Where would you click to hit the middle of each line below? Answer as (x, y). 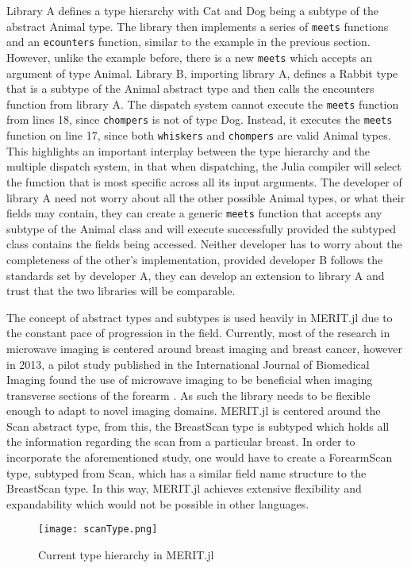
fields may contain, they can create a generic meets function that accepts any (194, 213)
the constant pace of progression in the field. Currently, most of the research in (198, 333)
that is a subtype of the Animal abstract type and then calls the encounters (190, 88)
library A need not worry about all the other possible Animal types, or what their (206, 197)
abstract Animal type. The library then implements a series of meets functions (198, 26)
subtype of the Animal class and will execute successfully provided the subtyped (201, 228)
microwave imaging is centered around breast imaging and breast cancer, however (205, 348)
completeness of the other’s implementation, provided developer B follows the (195, 259)
